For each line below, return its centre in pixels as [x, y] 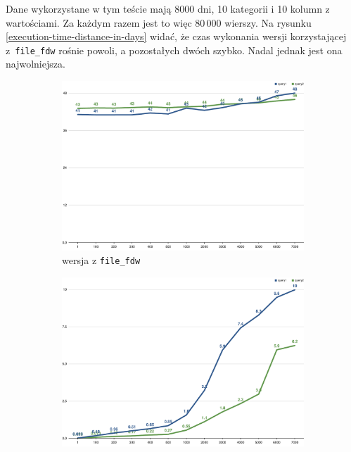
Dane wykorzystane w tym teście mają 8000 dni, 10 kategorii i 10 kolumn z [168, 8]
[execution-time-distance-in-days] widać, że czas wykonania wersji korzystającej [176, 36]
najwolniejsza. [36, 64]
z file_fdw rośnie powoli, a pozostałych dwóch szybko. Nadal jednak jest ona [174, 50]
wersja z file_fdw [101, 260]
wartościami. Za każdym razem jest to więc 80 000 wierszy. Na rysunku [159, 22]
